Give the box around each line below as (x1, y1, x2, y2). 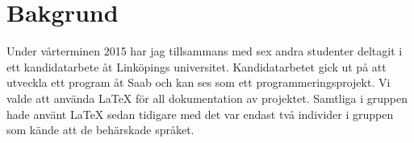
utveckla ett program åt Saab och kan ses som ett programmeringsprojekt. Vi (6, 74, 391, 91)
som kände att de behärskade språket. (6, 121, 194, 138)
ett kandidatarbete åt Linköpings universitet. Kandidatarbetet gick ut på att (6, 58, 387, 75)
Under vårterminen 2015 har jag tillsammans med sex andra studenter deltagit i (6, 43, 403, 59)
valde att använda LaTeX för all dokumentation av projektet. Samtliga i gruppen (6, 89, 408, 106)
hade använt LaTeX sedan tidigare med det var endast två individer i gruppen (6, 105, 394, 122)
